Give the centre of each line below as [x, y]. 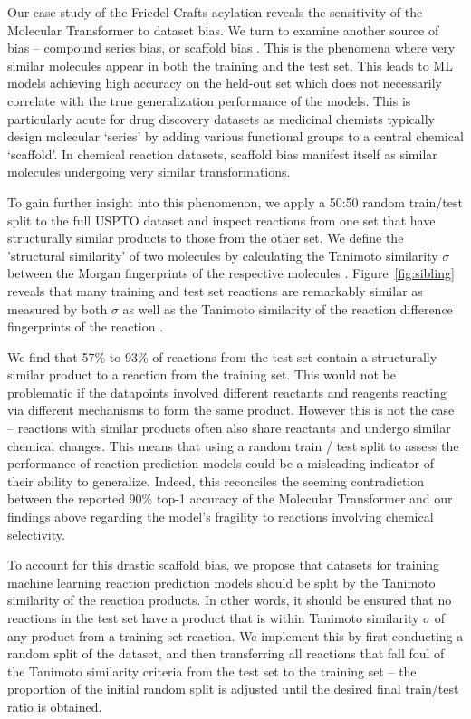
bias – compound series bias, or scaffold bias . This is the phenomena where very [231, 48]
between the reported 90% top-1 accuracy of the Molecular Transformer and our [230, 499]
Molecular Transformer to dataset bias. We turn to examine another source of [223, 29]
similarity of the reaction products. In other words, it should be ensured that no [230, 600]
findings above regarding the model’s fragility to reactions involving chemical [221, 517]
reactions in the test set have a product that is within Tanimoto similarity [213, 618]
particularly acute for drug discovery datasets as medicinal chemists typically [221, 118]
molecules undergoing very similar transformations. [149, 172]
